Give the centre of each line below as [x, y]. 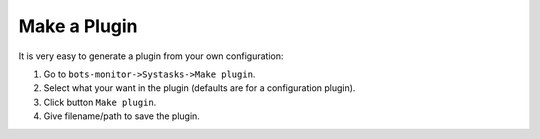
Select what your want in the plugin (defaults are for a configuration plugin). [199, 88]
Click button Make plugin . [100, 102]
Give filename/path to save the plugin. [121, 116]
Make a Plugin [78, 26]
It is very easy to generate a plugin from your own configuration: [151, 56]
